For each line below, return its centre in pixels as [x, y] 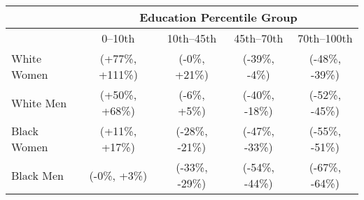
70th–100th [325, 38]
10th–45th [192, 38]
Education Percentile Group [218, 17]
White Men [39, 102]
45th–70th [259, 38]
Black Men [37, 175]
